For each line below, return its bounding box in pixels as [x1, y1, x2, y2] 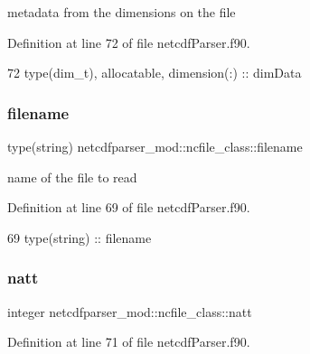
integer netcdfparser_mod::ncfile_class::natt [7, 302, 252, 321]
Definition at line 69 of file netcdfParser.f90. [7, 198, 250, 217]
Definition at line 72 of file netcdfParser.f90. [7, 33, 250, 51]
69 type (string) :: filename [7, 228, 152, 247]
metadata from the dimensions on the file [7, 3, 236, 21]
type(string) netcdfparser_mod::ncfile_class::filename [7, 137, 303, 155]
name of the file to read [7, 167, 137, 186]
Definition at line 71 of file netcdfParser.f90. [7, 332, 250, 351]
